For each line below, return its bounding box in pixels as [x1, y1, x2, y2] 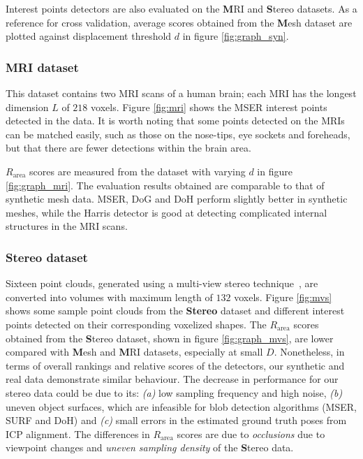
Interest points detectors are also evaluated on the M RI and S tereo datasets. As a [6, 1, 357, 15]
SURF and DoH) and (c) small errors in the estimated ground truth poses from [6, 413, 347, 428]
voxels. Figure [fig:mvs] [234, 289, 332, 304]
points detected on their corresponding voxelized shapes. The [6, 316, 267, 331]
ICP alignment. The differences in [6, 426, 150, 441]
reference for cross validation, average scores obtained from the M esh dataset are [6, 15, 353, 29]
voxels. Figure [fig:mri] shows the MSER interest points [91, 99, 327, 114]
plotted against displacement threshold [6, 29, 172, 43]
